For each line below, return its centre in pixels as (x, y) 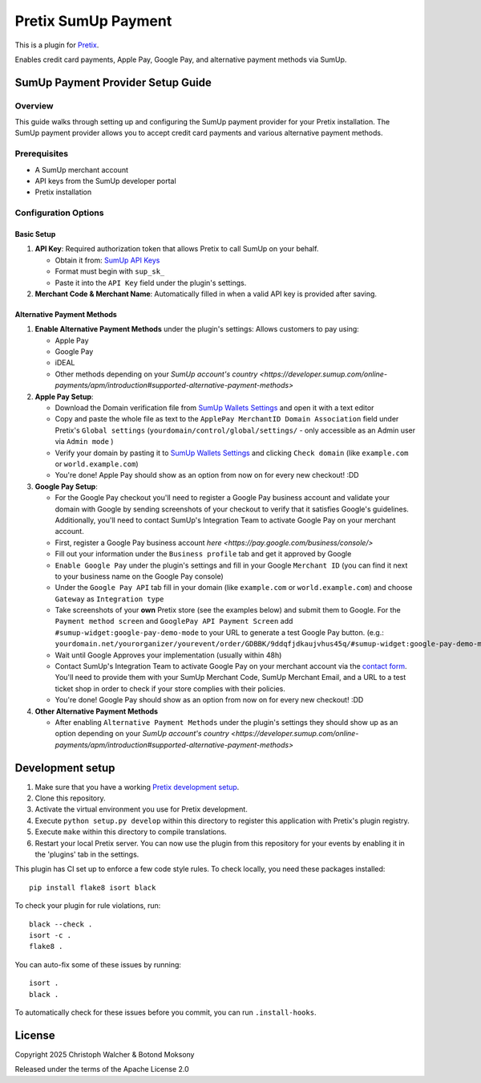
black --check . (61, 924)
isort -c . (51, 935)
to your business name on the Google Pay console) (139, 576)
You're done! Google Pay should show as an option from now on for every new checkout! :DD (209, 700)
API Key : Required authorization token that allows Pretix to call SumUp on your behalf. (177, 249)
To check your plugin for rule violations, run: (88, 906)
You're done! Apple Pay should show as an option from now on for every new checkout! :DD (207, 475)
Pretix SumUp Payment (93, 21)
